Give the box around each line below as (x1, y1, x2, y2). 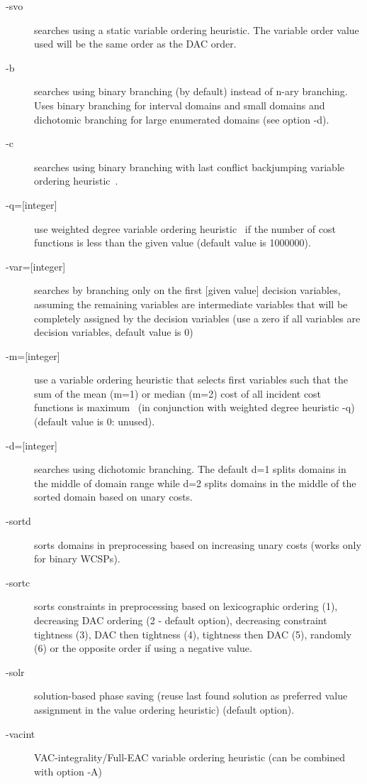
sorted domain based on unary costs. (34, 489, 193, 504)
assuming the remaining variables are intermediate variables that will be (34, 296, 348, 311)
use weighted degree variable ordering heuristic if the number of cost (34, 221, 336, 236)
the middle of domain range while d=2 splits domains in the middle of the (34, 475, 356, 490)
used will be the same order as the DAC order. (34, 36, 237, 51)
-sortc (6, 575, 30, 589)
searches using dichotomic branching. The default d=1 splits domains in (34, 462, 346, 477)
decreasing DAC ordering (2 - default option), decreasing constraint (34, 613, 327, 627)
